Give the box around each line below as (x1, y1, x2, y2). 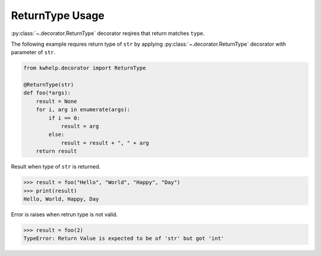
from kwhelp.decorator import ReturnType (23, 65, 146, 71)
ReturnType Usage (11, 9, 105, 22)
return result (36, 148, 77, 154)
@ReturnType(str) (23, 81, 74, 89)
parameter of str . (11, 49, 56, 56)
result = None (36, 98, 77, 105)
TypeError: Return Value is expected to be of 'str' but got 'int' (23, 235, 225, 242)
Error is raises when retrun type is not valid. (11, 211, 118, 218)
